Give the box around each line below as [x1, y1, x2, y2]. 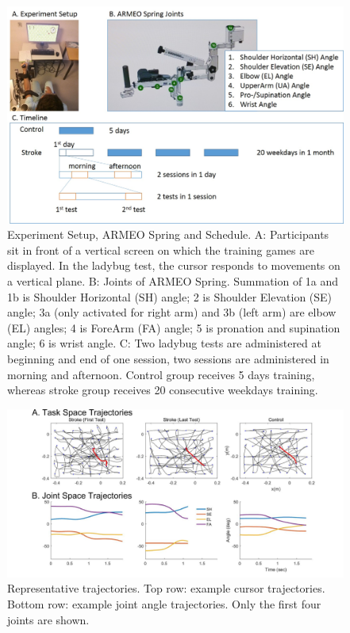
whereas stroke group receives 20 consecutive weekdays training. [7, 382, 318, 398]
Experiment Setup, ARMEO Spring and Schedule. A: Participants [7, 226, 329, 243]
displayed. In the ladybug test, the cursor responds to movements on [7, 257, 340, 274]
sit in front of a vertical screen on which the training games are [7, 241, 314, 258]
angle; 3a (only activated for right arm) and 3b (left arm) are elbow [7, 304, 337, 320]
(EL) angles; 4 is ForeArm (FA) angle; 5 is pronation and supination [7, 319, 340, 336]
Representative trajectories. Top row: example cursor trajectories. [7, 580, 325, 597]
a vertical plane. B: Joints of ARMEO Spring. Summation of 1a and [7, 273, 339, 290]
